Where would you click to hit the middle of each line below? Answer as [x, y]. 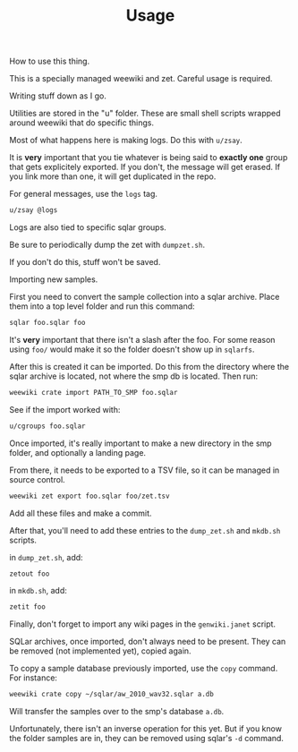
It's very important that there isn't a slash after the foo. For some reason [142, 339]
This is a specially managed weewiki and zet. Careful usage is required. [141, 79]
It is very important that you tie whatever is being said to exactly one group [149, 158]
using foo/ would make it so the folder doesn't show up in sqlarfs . [132, 349]
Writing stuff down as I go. [58, 96]
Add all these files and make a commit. [81, 513]
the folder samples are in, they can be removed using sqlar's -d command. [147, 739]
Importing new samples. [54, 279]
